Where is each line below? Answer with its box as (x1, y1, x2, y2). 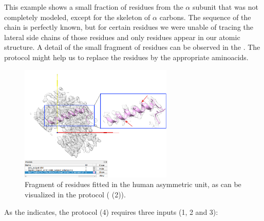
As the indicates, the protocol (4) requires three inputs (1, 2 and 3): (4, 206, 218, 217)
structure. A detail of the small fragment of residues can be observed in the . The (4, 42, 260, 52)
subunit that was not (192, 2, 259, 12)
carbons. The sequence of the (159, 11, 251, 22)
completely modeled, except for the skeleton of (4, 11, 150, 22)
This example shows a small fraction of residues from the (4, 2, 183, 12)
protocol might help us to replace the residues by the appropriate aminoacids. (4, 51, 249, 62)
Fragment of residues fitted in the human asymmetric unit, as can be (25, 179, 241, 190)
